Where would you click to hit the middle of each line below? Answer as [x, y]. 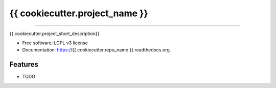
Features [24, 64]
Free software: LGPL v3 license [55, 43]
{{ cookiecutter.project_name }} [79, 13]
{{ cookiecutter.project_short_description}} [54, 34]
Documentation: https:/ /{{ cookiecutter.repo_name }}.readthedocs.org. [97, 50]
